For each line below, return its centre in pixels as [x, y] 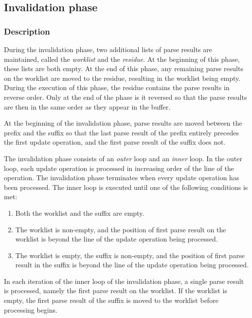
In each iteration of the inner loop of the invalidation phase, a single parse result [124, 281]
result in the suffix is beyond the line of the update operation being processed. [132, 265]
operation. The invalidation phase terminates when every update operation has [122, 178]
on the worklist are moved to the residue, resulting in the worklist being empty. [122, 78]
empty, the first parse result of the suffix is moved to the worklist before [111, 300]
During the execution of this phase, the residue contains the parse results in [117, 87]
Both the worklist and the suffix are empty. [80, 213]
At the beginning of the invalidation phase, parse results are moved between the [123, 123]
